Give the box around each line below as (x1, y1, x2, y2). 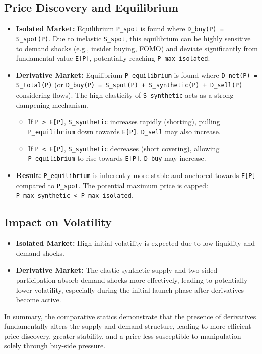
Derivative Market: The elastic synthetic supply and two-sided (16, 264, 218, 275)
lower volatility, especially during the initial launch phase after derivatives (16, 284, 244, 295)
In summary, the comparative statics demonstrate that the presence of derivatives (4, 311, 256, 321)
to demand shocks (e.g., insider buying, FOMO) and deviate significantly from (16, 43, 258, 53)
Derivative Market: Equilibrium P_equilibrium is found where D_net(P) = (16, 69, 257, 80)
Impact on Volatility (4, 214, 112, 230)
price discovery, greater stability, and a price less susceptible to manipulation (4, 330, 241, 341)
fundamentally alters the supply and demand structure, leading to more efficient (4, 321, 251, 331)
